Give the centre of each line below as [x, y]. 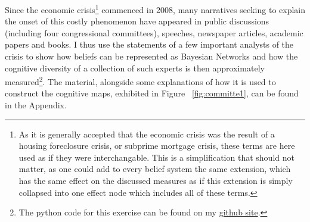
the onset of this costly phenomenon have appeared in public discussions [137, 21]
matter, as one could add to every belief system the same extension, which [155, 169]
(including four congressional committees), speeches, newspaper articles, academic [154, 32]
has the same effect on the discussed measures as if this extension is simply [156, 181]
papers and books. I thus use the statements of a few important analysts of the [149, 44]
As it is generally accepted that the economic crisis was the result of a [147, 134]
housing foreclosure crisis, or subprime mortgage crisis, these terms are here [157, 146]
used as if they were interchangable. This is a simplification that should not [156, 157]
